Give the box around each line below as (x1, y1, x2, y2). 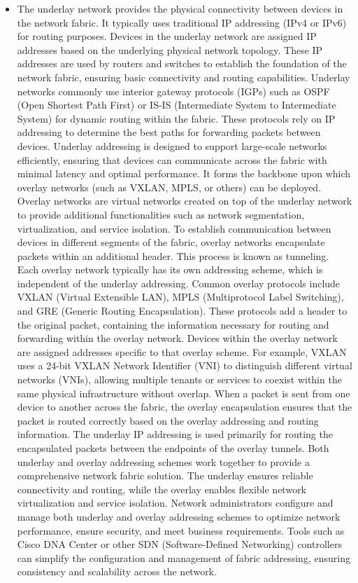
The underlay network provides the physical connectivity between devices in (17, 1, 343, 15)
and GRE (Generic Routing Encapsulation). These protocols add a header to (17, 303, 348, 318)
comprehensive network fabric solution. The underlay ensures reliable (17, 468, 313, 483)
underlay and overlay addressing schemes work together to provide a (17, 454, 310, 469)
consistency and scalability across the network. (17, 564, 217, 579)
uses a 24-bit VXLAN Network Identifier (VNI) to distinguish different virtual (17, 358, 352, 373)
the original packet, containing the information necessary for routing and (17, 317, 329, 331)
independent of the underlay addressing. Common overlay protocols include (17, 275, 341, 290)
